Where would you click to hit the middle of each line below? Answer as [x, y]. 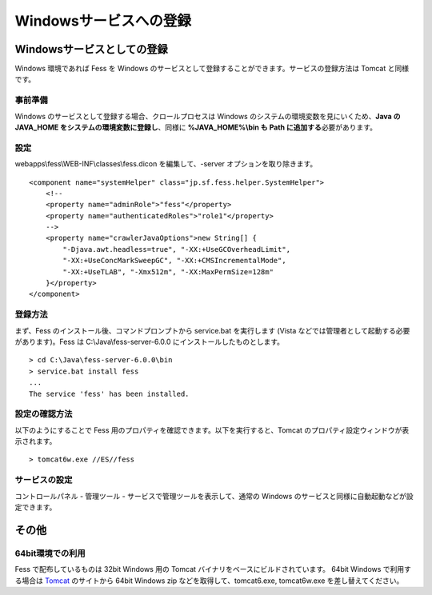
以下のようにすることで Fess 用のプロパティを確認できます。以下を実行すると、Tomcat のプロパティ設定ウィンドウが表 [212, 430]
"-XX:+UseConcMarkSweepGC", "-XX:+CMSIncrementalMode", [175, 261]
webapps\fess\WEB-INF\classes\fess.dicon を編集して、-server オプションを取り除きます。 [166, 164]
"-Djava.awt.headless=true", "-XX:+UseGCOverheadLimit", [177, 249]
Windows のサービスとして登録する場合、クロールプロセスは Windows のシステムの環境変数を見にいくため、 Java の [208, 116]
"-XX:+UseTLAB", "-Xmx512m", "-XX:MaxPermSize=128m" [168, 272]
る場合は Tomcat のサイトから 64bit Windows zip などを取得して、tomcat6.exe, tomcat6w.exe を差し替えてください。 [209, 581]
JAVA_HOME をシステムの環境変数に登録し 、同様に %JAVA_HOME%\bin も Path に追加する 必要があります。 [196, 127]
